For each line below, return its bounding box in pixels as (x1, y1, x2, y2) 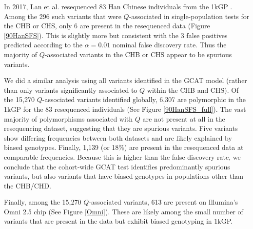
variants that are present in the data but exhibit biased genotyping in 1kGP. (4, 216, 233, 226)
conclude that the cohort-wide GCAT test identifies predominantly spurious (4, 161, 230, 171)
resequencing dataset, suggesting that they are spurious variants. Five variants (4, 123, 238, 133)
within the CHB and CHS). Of (147, 84, 239, 95)
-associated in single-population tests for (129, 11, 250, 21)
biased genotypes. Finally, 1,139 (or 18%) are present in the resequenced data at (4, 142, 244, 152)
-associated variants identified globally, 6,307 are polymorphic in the (42, 94, 246, 104)
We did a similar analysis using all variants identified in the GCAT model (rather (4, 75, 247, 85)
